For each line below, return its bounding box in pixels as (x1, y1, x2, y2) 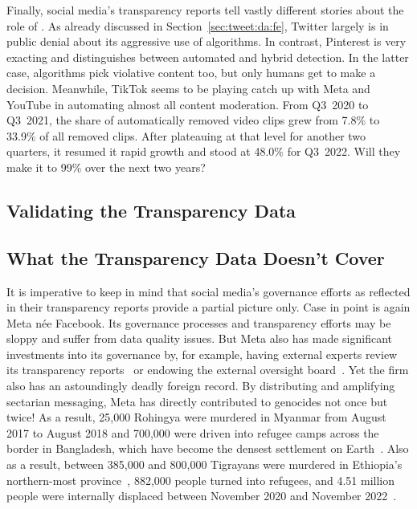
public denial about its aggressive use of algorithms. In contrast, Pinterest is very (6, 33, 407, 50)
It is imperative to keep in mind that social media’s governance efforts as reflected (6, 283, 411, 299)
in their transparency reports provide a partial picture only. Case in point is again (6, 299, 411, 316)
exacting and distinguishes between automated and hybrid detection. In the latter (6, 48, 409, 65)
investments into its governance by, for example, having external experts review (6, 345, 398, 362)
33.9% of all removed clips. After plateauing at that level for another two (6, 127, 366, 144)
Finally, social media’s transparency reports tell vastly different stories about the (6, 2, 404, 18)
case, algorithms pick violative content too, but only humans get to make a (6, 64, 376, 81)
